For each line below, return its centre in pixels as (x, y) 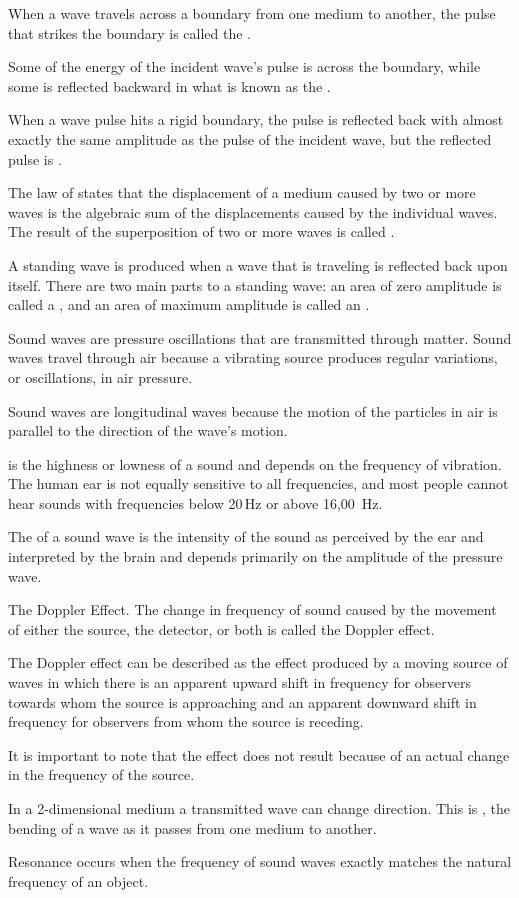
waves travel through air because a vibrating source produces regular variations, (253, 357)
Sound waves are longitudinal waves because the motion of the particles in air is (253, 410)
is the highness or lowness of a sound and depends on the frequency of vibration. (255, 463)
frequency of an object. (78, 880)
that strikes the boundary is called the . (129, 32)
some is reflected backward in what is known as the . (169, 85)
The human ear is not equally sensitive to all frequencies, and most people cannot (258, 483)
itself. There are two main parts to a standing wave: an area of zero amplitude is (255, 284)
